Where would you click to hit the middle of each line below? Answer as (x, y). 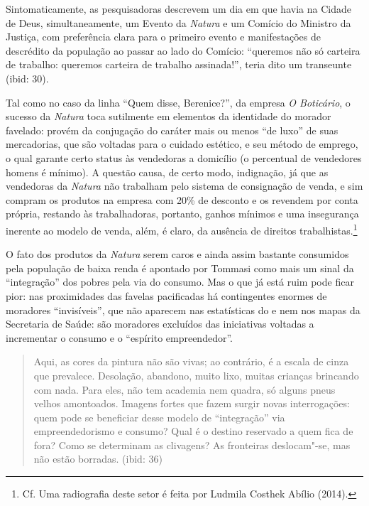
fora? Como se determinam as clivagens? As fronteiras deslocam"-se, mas (192, 445)
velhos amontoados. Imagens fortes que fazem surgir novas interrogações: (192, 403)
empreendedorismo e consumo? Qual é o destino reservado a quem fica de (193, 431)
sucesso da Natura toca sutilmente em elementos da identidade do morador (169, 116)
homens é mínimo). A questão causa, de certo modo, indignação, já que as (167, 172)
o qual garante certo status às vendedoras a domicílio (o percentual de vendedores (184, 157)
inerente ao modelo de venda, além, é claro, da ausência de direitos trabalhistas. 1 (182, 229)
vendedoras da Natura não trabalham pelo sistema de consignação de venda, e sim (184, 186)
